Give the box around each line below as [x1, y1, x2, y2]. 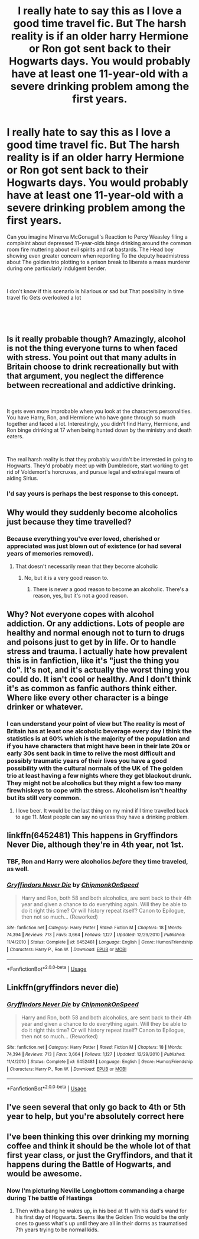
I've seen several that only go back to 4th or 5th [6, 1102, 186, 1112]
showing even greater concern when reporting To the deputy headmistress [6, 252, 190, 259]
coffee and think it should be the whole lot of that [6, 1141, 191, 1151]
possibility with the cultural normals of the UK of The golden [6, 764, 183, 772]
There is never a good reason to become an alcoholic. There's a [32, 586, 188, 593]
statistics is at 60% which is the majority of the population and [6, 734, 190, 743]
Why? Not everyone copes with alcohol [6, 609, 154, 619]
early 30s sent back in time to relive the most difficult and [6, 749, 176, 757]
